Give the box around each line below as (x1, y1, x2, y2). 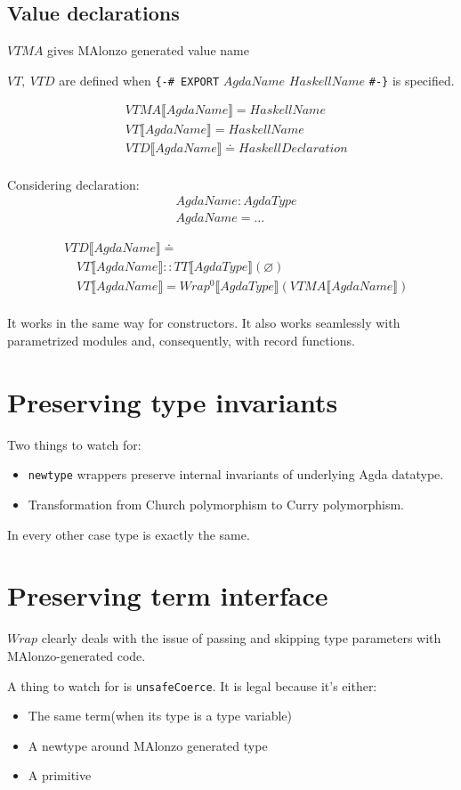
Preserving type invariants (7, 383, 338, 419)
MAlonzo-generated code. (7, 646, 146, 664)
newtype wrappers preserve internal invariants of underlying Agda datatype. (28, 465, 444, 484)
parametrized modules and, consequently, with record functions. (7, 331, 355, 350)
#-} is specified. (368, 70, 455, 89)
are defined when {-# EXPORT (59, 70, 220, 89)
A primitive (28, 766, 92, 785)
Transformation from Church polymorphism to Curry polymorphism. (28, 495, 404, 513)
